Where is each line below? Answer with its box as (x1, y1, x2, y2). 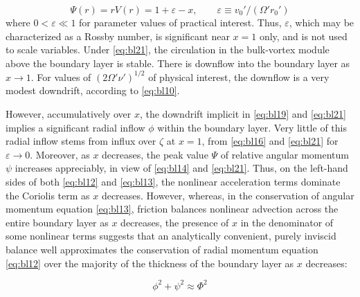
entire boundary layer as (6, 215, 109, 229)
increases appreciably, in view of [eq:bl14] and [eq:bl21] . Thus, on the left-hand (15, 161, 348, 175)
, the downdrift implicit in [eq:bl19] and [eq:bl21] (139, 107, 346, 121)
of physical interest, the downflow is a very (148, 69, 330, 84)
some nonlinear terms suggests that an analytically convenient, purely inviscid (6, 228, 336, 243)
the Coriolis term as (6, 188, 90, 202)
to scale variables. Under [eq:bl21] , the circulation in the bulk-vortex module (6, 42, 330, 57)
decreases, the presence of (120, 215, 229, 229)
